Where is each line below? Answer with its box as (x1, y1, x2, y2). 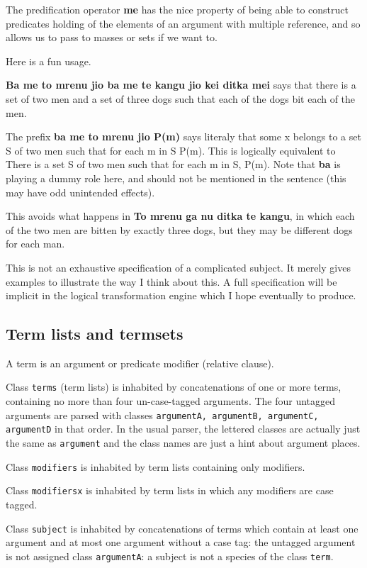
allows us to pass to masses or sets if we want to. (6, 30, 218, 45)
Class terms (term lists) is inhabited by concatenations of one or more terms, (6, 379, 341, 394)
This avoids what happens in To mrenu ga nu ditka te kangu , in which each (6, 208, 355, 223)
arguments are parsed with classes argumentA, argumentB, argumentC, (6, 407, 319, 422)
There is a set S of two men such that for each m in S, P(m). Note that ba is (6, 157, 341, 172)
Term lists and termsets (6, 323, 183, 345)
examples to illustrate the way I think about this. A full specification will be (6, 274, 337, 289)
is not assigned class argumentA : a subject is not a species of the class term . (6, 548, 334, 563)
